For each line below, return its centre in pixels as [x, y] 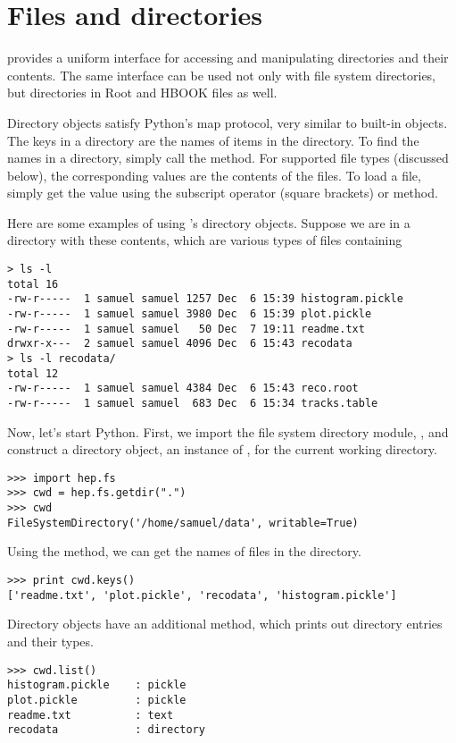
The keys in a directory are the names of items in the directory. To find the [213, 140]
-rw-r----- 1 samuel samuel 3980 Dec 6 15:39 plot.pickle [190, 314]
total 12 [33, 373]
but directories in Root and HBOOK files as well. [142, 93]
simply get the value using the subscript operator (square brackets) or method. [223, 193]
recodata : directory [106, 730]
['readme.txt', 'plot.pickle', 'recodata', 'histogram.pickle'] [202, 595]
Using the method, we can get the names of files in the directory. [184, 551]
